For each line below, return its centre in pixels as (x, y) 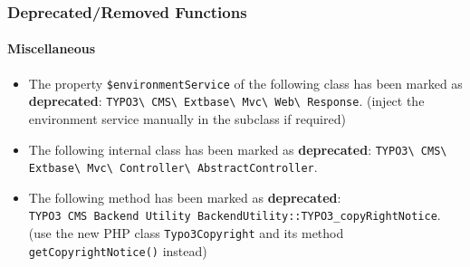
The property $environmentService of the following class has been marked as (245, 83)
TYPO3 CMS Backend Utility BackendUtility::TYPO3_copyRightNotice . (235, 215)
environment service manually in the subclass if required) (187, 118)
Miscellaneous (52, 48)
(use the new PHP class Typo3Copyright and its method (186, 233)
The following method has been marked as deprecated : (185, 197)
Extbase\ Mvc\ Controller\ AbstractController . (173, 167)
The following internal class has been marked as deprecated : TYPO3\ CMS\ (238, 149)
